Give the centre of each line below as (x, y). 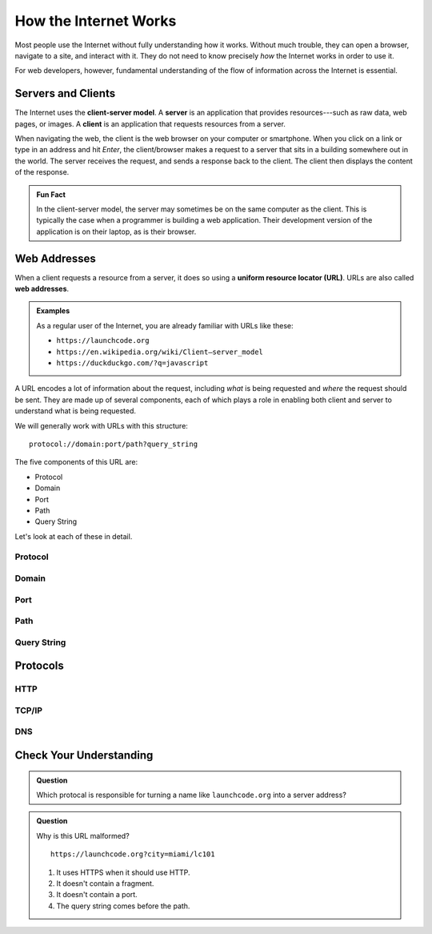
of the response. (42, 172)
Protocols (39, 666)
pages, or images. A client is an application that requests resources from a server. (150, 123)
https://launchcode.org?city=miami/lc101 (133, 854)
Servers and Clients (65, 93)
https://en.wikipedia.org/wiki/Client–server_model (160, 352)
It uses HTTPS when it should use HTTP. (123, 872)
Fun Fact (51, 194)
